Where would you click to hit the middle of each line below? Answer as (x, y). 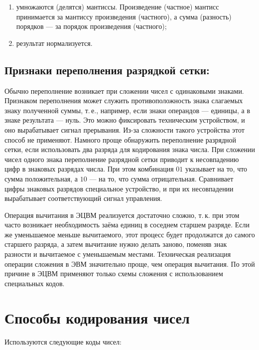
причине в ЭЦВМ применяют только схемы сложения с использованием (114, 273)
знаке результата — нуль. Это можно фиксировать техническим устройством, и (125, 120)
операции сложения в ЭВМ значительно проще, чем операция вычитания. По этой (130, 263)
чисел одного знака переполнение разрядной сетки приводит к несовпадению (122, 159)
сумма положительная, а (41, 178)
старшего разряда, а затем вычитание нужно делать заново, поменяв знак (116, 244)
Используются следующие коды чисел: (63, 341)
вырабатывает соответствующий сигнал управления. (83, 198)
